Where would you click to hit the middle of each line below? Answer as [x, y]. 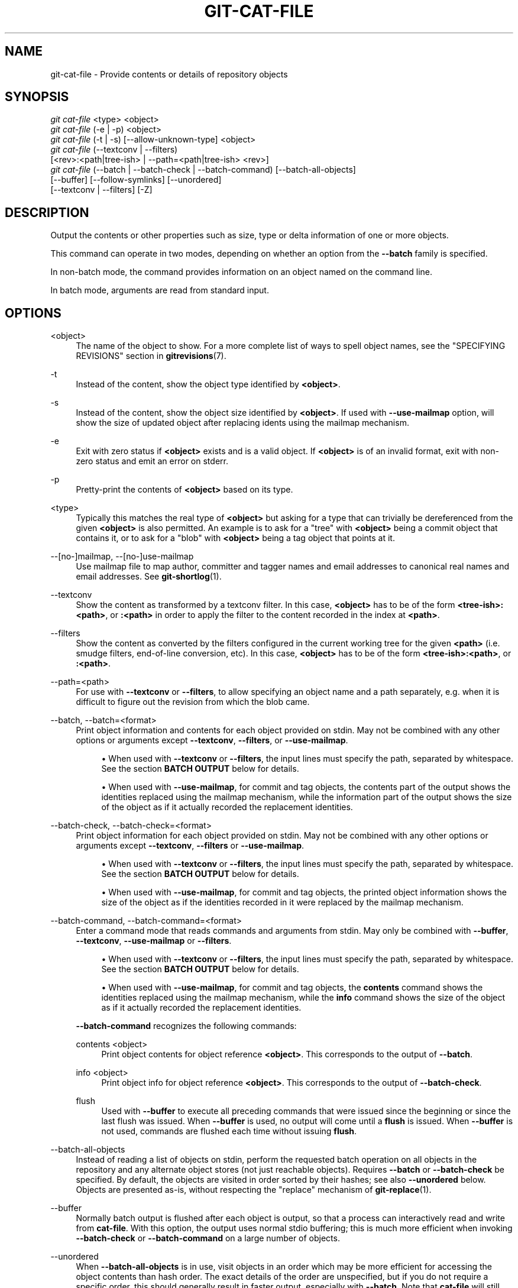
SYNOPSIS [37, 97]
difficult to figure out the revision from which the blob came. [193, 702]
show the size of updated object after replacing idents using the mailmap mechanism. [242, 423]
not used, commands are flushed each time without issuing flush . [229, 1131]
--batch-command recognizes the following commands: [186, 1026]
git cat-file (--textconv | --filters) [114, 150]
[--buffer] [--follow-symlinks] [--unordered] [136, 180]
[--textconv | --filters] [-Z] [101, 190]
